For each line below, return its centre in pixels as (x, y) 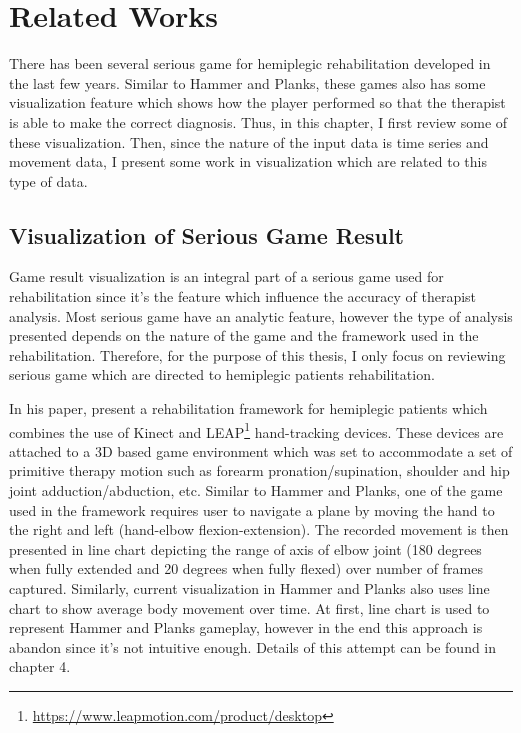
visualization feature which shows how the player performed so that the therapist (257, 102)
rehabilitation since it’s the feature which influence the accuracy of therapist (243, 296)
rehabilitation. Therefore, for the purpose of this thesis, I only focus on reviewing (257, 354)
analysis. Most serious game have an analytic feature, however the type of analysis (261, 315)
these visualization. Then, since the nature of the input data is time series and (249, 141)
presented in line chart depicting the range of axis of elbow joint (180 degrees (245, 548)
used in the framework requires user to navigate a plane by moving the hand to (252, 509)
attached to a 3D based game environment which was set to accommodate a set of (261, 450)
